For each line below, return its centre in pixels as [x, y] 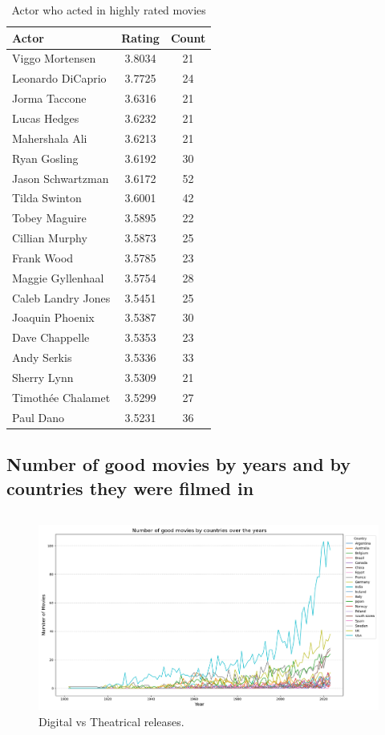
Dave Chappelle [51, 337]
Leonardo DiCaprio [59, 78]
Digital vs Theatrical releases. [111, 721]
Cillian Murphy [50, 238]
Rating [140, 37]
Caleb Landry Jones [61, 297]
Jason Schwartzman [61, 178]
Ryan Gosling [45, 158]
